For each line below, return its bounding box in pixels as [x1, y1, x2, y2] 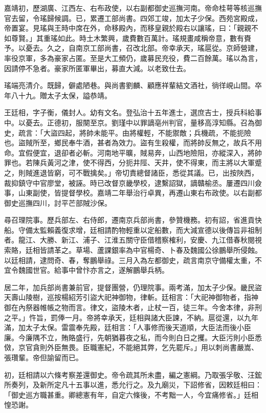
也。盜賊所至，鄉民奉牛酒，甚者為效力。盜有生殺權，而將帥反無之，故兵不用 [4, 137, 262, 148]
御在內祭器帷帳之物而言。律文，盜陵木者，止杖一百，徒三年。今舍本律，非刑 [4, 302, 262, 313]
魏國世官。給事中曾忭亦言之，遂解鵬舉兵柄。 [18, 265, 169, 275]
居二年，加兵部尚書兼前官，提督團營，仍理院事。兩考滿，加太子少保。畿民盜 [4, 281, 262, 292]
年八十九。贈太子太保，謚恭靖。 [4, 90, 112, 100]
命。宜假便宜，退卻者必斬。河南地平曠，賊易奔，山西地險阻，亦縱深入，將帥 [4, 147, 262, 158]
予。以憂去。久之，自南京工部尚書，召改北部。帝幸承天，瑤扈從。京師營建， [4, 42, 262, 53]
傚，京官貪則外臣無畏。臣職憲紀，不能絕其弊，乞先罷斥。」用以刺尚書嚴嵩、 [4, 342, 258, 353]
